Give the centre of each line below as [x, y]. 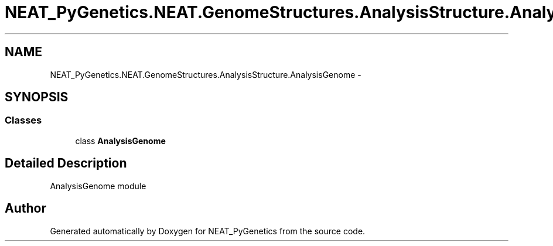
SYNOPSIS [37, 97]
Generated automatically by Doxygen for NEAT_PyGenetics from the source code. [208, 231]
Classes [23, 120]
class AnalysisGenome [120, 141]
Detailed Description [66, 163]
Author [25, 209]
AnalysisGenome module [98, 186]
